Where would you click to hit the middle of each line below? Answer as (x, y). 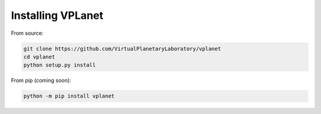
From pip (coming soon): (41, 80)
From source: (27, 33)
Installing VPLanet (57, 15)
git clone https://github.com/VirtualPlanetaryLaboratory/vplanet (122, 48)
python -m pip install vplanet (69, 96)
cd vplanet (39, 57)
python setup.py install (60, 65)
